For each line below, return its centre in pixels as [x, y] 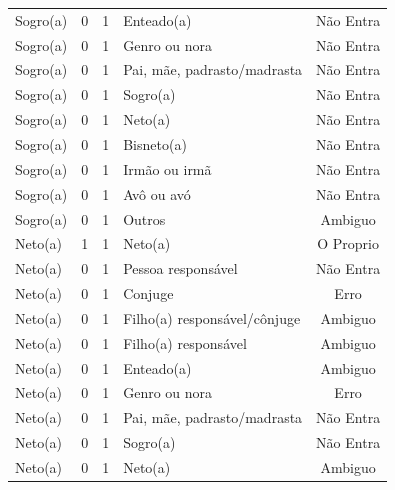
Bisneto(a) [155, 143]
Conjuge [148, 293]
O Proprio [348, 243]
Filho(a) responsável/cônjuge [212, 317]
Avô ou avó [157, 193]
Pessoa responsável [180, 268]
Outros [144, 218]
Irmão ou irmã [167, 168]
